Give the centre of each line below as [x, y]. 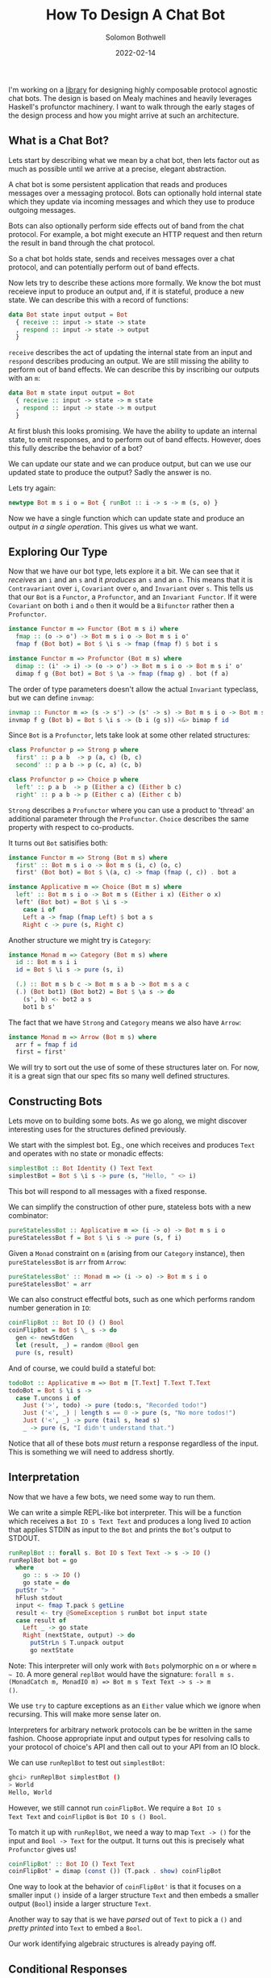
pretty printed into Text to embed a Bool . [75, 1928]
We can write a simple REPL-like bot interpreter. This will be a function [125, 1512]
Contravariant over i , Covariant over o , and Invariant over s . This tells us [131, 588]
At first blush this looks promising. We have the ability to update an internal [133, 431]
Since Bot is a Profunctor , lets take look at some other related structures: [129, 735]
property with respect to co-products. [71, 827]
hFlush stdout [39, 1598]
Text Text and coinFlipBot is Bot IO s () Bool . [88, 1816]
